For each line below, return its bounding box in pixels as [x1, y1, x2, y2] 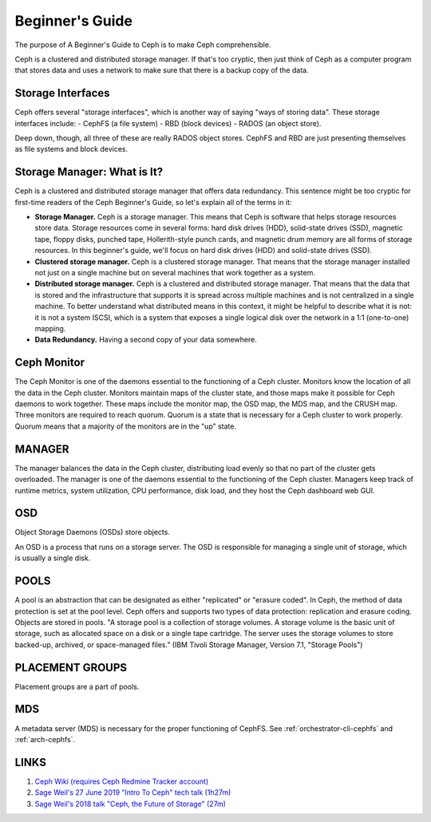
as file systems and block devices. [14, 144, 129, 154]
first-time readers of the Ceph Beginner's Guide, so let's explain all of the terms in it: [14, 197, 292, 207]
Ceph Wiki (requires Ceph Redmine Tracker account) [34, 777, 209, 786]
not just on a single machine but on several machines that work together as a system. [34, 268, 315, 278]
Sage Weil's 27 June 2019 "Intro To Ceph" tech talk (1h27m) [34, 788, 231, 797]
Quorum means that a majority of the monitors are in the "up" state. [14, 421, 237, 431]
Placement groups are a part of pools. [14, 682, 140, 691]
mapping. [34, 324, 66, 333]
